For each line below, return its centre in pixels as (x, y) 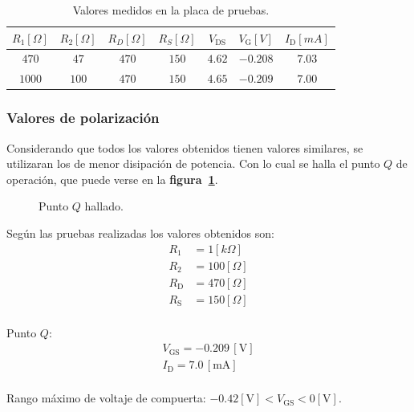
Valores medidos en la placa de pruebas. (171, 10)
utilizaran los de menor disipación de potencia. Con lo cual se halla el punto (193, 163)
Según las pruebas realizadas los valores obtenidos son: (140, 233)
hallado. (104, 206)
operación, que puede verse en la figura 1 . (112, 179)
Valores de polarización (83, 118)
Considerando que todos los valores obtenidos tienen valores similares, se (185, 147)
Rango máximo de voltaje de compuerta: (106, 398)
